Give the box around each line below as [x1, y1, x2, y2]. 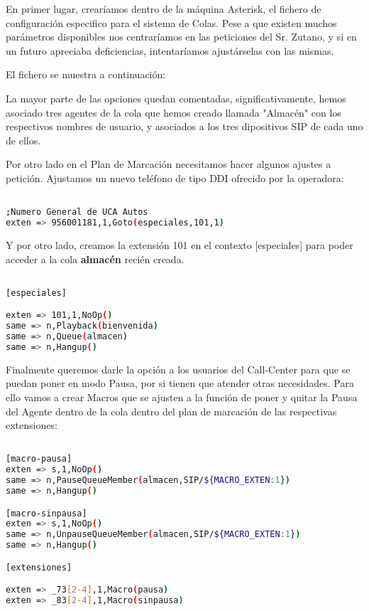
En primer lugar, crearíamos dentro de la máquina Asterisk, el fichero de [6, 1, 321, 16]
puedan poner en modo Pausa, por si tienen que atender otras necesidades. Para [6, 376, 354, 390]
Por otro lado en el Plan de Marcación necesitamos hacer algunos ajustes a [6, 156, 331, 171]
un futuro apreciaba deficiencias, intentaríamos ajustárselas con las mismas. [6, 43, 334, 58]
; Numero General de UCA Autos [6, 207, 148, 218]
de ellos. [6, 132, 41, 147]
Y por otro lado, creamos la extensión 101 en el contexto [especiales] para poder [6, 237, 353, 252]
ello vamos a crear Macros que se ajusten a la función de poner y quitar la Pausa [6, 390, 358, 404]
